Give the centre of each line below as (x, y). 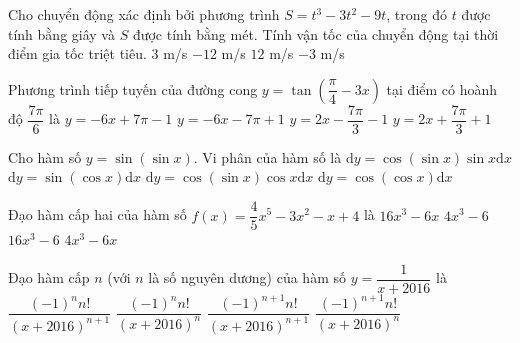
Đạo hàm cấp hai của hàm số (97, 214)
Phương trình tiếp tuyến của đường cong (133, 88)
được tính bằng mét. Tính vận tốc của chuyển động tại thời (315, 33)
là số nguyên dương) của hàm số (247, 277)
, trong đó (416, 14)
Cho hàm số (45, 156)
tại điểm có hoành (442, 88)
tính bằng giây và (61, 33)
